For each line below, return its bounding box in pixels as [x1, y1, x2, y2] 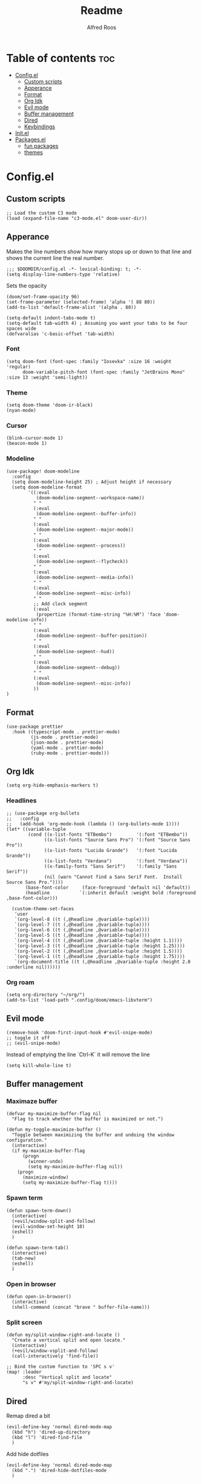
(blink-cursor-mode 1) [6, 435, 64, 441]
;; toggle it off [6, 1034, 50, 1041]
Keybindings [24, 122, 56, 130]
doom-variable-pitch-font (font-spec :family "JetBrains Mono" [22, 369, 186, 375]
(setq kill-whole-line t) [6, 1062, 71, 1068]
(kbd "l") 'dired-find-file [11, 1434, 83, 1441]
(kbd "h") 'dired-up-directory [11, 1429, 91, 1436]
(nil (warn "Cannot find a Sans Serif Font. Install [44, 874, 183, 880]
